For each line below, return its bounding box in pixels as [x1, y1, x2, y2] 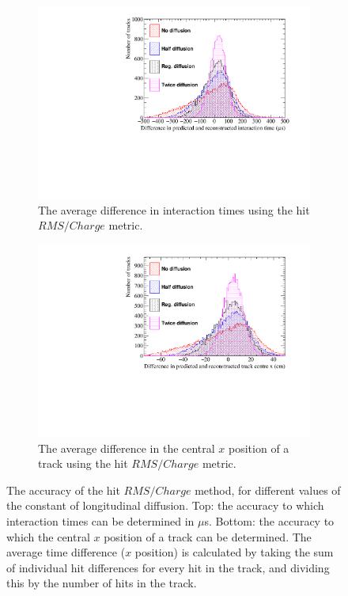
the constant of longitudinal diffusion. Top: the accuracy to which [6, 497, 324, 514]
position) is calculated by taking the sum [134, 544, 334, 560]
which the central [6, 528, 90, 545]
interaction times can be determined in [6, 512, 195, 529]
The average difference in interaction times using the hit [38, 201, 310, 218]
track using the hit [38, 455, 128, 472]
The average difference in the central [38, 439, 215, 456]
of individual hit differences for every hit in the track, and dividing [6, 559, 330, 575]
